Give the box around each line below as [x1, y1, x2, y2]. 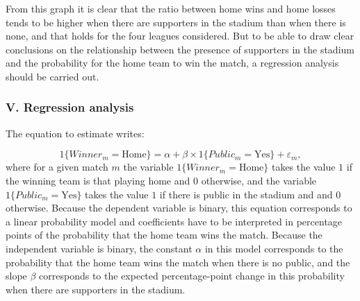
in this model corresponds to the [204, 241, 343, 255]
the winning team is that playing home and [6, 173, 190, 187]
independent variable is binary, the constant [6, 241, 193, 255]
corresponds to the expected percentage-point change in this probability [39, 268, 345, 283]
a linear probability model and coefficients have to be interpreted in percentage [6, 214, 343, 228]
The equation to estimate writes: [6, 126, 145, 140]
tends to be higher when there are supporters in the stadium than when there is [6, 15, 346, 29]
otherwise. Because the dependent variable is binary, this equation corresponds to [6, 200, 352, 215]
